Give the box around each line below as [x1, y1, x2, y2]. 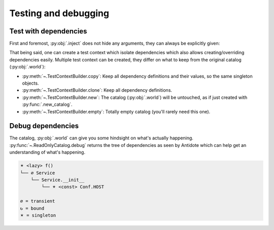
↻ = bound [20, 205, 45, 211]
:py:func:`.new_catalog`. [22, 101, 73, 107]
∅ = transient [20, 198, 55, 204]
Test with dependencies [9, 27, 87, 35]
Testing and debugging [9, 8, 109, 19]
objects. [22, 80, 39, 86]
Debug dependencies [9, 122, 79, 130]
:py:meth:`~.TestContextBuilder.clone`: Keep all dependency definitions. [22, 87, 173, 93]
